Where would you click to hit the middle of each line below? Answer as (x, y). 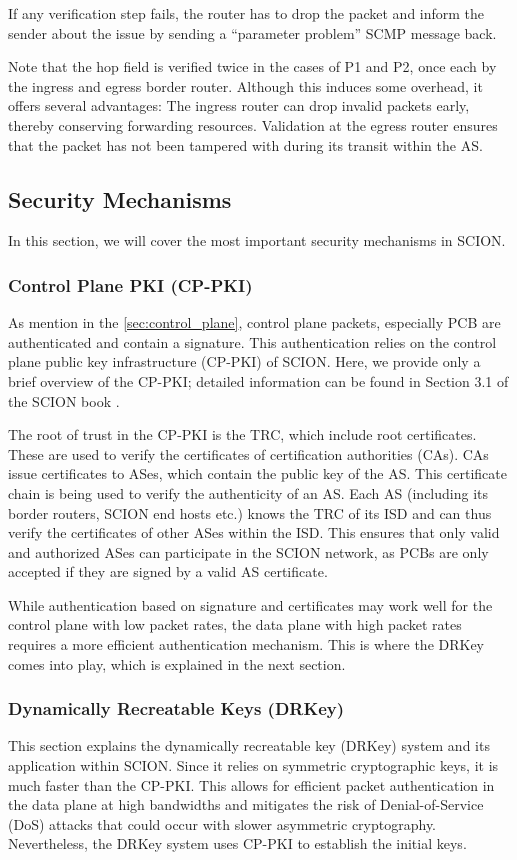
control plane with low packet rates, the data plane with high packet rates (235, 624)
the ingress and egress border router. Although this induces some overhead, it (245, 85)
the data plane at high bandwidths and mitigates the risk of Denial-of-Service (246, 804)
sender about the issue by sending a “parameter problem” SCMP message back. (252, 32)
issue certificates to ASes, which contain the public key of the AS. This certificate (257, 473)
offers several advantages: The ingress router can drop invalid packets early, (239, 105)
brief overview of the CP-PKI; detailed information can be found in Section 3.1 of (258, 380)
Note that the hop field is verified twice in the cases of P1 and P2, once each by (252, 66)
